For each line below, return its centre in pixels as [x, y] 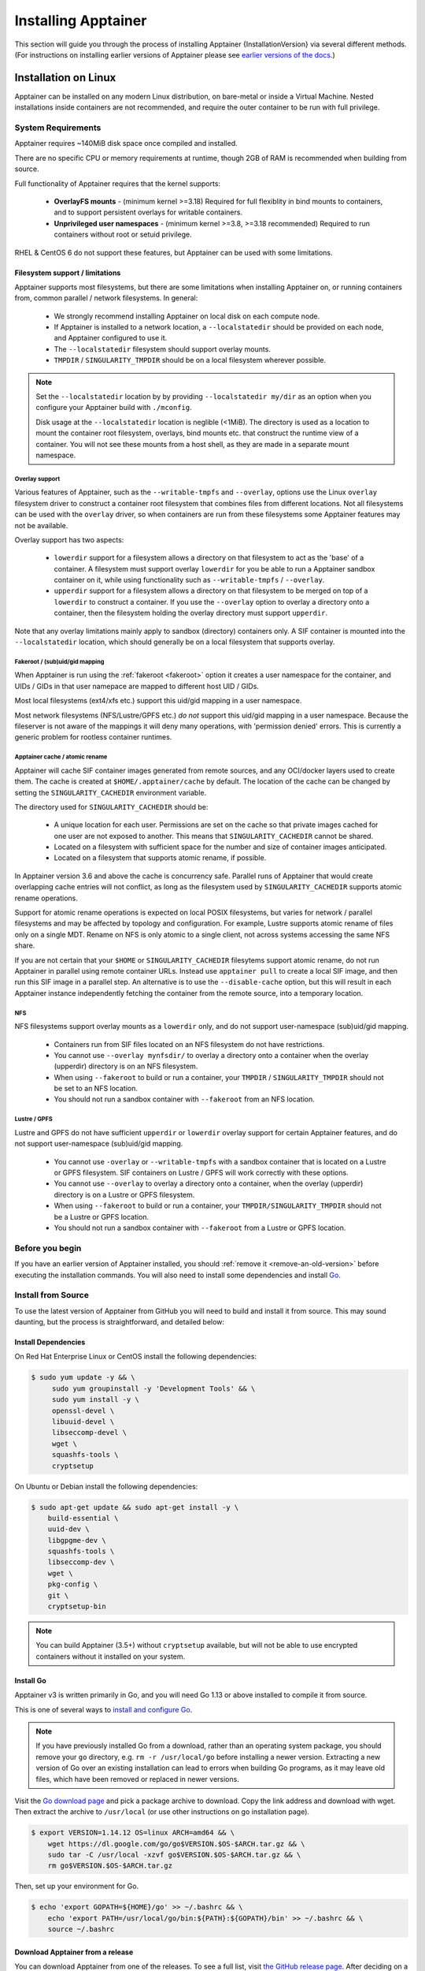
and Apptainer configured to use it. [111, 338]
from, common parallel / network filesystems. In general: [106, 298]
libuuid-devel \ [83, 1421]
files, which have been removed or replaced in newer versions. [137, 1779]
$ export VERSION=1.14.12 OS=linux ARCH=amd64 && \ [133, 1833]
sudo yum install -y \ [95, 1400]
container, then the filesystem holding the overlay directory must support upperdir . [191, 613]
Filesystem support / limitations [68, 273]
